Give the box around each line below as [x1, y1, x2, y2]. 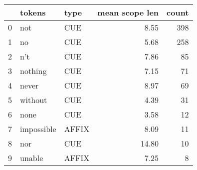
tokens [20, 6, 46, 18]
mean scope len [97, 6, 159, 18]
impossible [20, 123, 56, 134]
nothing [20, 65, 47, 76]
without [20, 94, 47, 105]
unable [20, 152, 43, 163]
